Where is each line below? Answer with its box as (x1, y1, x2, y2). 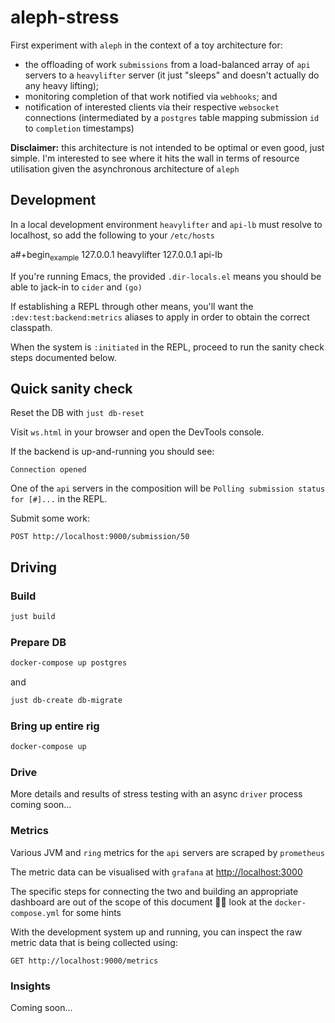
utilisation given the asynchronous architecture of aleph (10, 162, 240, 175)
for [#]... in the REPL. (10, 493, 108, 505)
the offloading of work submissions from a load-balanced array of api (24, 58, 311, 70)
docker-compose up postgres (10, 658, 128, 668)
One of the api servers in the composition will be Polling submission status (10, 482, 326, 495)
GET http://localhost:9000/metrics (10, 956, 159, 966)
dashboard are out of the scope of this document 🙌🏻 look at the (10, 896, 273, 908)
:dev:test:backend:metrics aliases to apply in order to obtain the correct (10, 311, 310, 323)
